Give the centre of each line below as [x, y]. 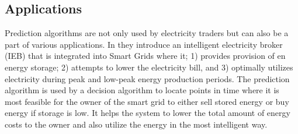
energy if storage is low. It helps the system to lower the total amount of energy [148, 113]
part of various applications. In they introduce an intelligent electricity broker [144, 44]
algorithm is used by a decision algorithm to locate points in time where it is [142, 90]
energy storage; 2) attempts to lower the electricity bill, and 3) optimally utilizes [149, 67]
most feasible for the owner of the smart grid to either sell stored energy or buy [147, 101]
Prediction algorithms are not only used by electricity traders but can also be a [147, 33]
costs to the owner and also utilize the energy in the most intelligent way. [136, 124]
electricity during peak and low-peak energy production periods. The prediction [147, 78]
